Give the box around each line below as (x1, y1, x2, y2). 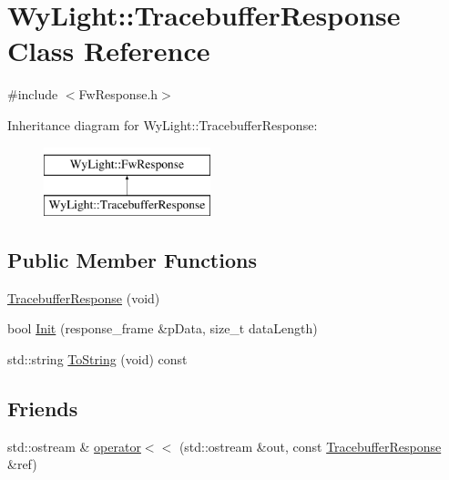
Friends (7, 394, 78, 423)
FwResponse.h (78, 85, 158, 104)
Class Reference (7, 32, 210, 69)
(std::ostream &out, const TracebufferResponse (179, 436, 442, 455)
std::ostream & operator (7, 436, 141, 455)
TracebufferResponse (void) (7, 288, 160, 307)
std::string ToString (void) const (7, 350, 188, 369)
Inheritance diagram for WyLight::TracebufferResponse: (7, 115, 318, 134)
